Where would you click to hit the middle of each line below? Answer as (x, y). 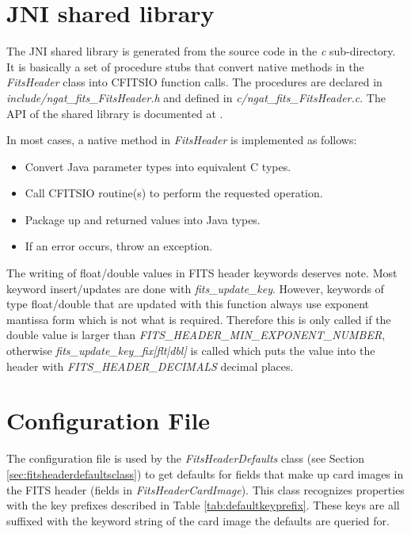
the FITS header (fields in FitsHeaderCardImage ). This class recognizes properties (205, 489)
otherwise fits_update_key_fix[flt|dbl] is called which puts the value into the (191, 351)
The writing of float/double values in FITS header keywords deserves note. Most (202, 273)
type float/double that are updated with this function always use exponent (188, 304)
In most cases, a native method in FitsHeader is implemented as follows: (182, 140)
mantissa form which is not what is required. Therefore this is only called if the (199, 319)
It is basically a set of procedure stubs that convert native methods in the (185, 66)
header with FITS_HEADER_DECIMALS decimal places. (150, 366)
